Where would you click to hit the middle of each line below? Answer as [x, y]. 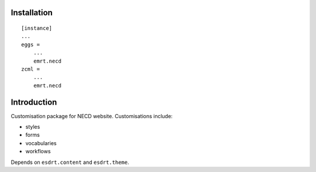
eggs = [31, 44]
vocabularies [41, 143]
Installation [32, 13]
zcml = [31, 69]
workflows [38, 152]
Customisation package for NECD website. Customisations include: [92, 116]
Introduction [34, 102]
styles [33, 127]
